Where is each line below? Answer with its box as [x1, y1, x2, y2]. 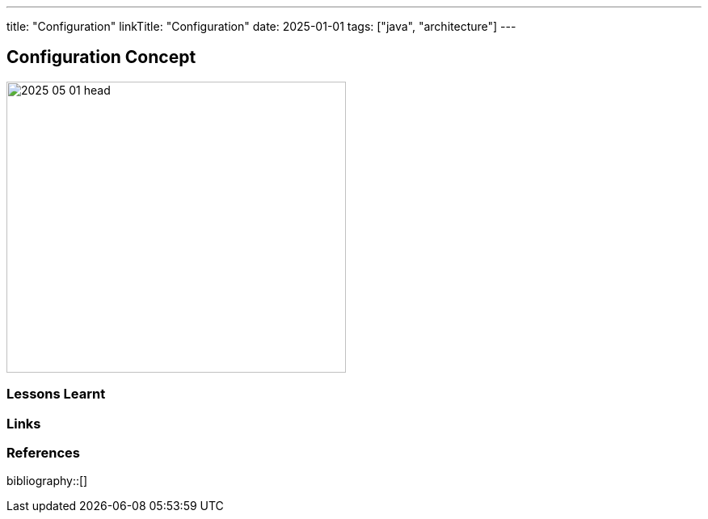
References [6, 444, 80, 461]
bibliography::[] [6, 474, 88, 488]
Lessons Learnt [6, 386, 106, 403]
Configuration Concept [6, 47, 196, 68]
